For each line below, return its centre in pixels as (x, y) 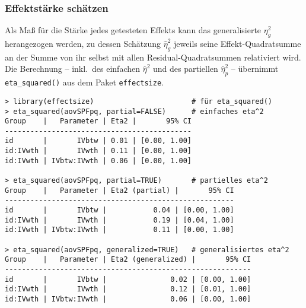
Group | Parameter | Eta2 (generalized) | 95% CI (128, 260)
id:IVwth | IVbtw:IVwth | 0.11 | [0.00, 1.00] (119, 230)
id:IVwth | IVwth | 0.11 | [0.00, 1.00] (98, 151)
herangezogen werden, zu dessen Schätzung (83, 44)
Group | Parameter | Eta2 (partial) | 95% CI (119, 190)
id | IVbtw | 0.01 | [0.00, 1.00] (98, 141)
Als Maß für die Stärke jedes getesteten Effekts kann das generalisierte (133, 30)
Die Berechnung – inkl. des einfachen (73, 69)
